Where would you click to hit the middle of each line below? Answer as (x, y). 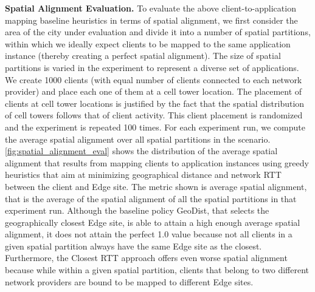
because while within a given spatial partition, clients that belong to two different (157, 270)
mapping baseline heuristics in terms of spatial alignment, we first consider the (151, 20)
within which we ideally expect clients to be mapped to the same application (148, 43)
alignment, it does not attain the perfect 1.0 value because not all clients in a (149, 234)
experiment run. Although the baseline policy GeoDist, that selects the (137, 210)
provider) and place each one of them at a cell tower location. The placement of (154, 91)
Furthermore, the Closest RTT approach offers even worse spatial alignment (146, 258)
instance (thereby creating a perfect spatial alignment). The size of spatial (143, 56)
